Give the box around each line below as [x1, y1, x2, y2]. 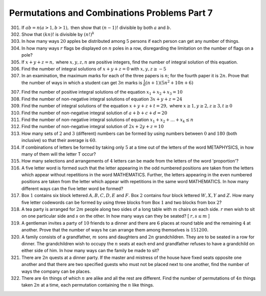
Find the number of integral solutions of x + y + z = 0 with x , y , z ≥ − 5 [21, 66, 166, 71]
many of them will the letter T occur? [21, 151, 96, 157]
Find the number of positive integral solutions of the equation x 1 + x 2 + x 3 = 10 [21, 89, 183, 96]
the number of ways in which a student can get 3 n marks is [21, 79, 142, 86]
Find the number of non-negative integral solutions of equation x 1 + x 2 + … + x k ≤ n [21, 116, 194, 124]
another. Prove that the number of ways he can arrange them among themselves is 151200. [21, 227, 209, 233]
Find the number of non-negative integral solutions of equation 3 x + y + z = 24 [21, 96, 182, 102]
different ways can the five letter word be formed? [21, 185, 123, 192]
